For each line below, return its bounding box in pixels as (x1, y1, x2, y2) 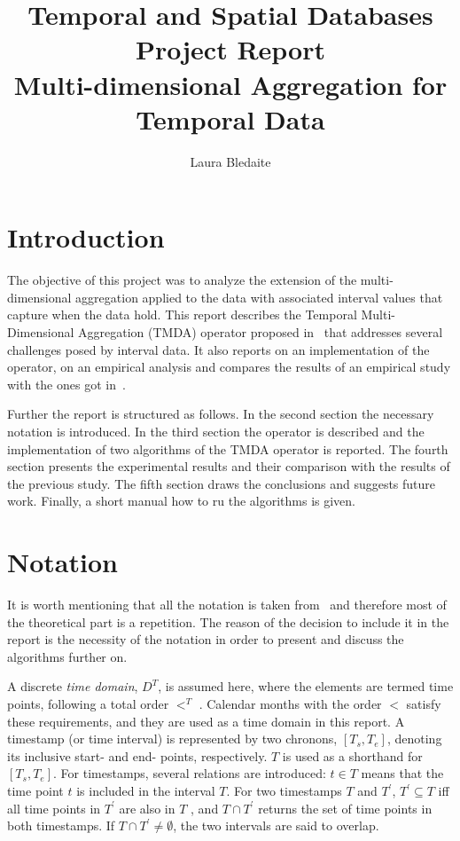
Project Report (135, 31, 325, 67)
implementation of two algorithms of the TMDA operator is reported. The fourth (7, 439, 448, 458)
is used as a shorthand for (282, 746, 423, 765)
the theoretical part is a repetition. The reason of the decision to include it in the (7, 612, 449, 631)
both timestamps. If (7, 816, 115, 835)
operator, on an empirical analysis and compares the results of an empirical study (7, 358, 451, 376)
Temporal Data (136, 100, 325, 137)
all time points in (7, 798, 101, 817)
